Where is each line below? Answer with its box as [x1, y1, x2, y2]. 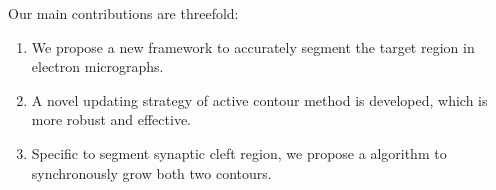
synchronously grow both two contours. [31, 162, 272, 183]
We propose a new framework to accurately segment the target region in [31, 36, 475, 57]
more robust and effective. [31, 109, 191, 130]
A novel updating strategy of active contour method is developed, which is [31, 89, 488, 110]
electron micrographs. [31, 56, 164, 77]
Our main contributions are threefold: [8, 3, 239, 23]
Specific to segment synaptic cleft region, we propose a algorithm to [31, 142, 447, 163]
